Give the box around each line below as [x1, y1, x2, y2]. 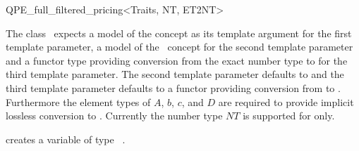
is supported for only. [243, 108, 335, 123]
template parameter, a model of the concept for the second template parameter [6, 39, 353, 54]
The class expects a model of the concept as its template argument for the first [6, 25, 352, 40]
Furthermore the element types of [6, 94, 151, 109]
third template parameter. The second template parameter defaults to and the [6, 67, 344, 81]
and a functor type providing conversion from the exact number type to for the [6, 53, 348, 67]
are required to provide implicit [218, 94, 354, 109]
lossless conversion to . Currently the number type [6, 108, 223, 123]
